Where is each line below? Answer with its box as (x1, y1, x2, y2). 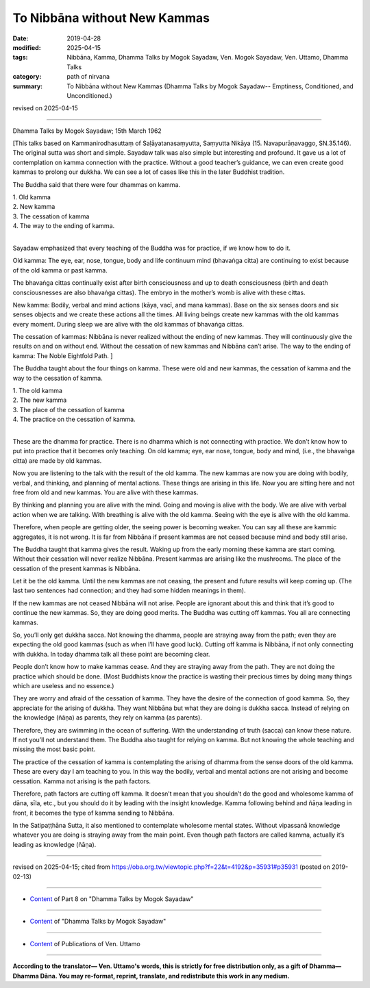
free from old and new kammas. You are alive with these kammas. (12, 488, 199, 496)
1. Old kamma (12, 193, 51, 201)
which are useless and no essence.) (12, 681, 114, 689)
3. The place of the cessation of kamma (12, 405, 125, 414)
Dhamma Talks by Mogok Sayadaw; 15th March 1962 (12, 127, 162, 135)
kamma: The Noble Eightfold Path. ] (12, 351, 113, 359)
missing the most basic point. (12, 745, 96, 753)
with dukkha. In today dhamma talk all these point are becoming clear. (12, 650, 210, 658)
